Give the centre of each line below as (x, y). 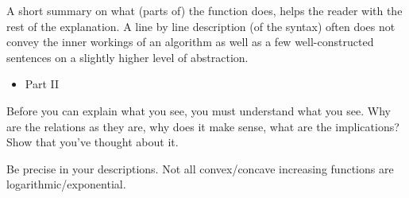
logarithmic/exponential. (66, 184)
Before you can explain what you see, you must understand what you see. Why (199, 110)
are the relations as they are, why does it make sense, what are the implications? (203, 126)
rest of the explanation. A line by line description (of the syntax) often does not (201, 26)
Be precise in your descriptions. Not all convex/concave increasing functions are (200, 168)
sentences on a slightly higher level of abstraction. (127, 57)
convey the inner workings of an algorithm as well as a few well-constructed (190, 42)
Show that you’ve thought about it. (93, 142)
